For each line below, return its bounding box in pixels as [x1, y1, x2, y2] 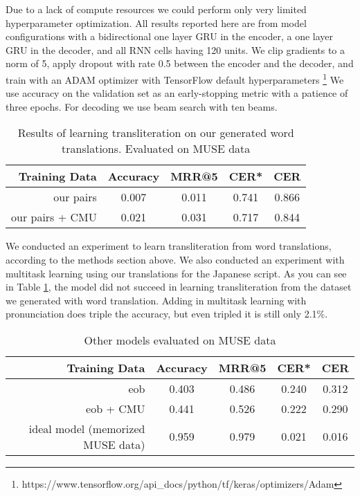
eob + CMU [86, 400, 145, 416]
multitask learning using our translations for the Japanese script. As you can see [6, 266, 347, 280]
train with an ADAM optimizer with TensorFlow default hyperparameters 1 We [6, 70, 344, 86]
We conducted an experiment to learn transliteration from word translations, [6, 239, 332, 253]
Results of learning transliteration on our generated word [17, 125, 294, 141]
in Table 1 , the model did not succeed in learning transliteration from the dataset [6, 279, 352, 294]
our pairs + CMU [11, 209, 97, 226]
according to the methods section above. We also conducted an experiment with [6, 252, 345, 266]
